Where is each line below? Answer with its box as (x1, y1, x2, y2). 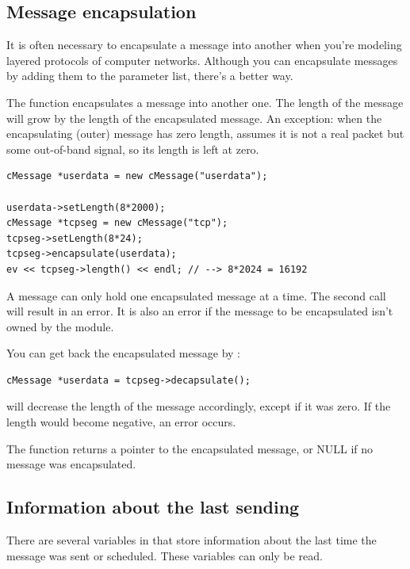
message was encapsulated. (6, 456, 136, 472)
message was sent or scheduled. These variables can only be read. (6, 547, 323, 563)
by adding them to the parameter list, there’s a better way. (6, 67, 293, 84)
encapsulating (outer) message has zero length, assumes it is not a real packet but (6, 125, 404, 142)
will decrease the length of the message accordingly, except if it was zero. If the (6, 398, 391, 414)
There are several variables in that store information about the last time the (6, 532, 377, 548)
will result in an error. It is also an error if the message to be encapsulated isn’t (6, 303, 393, 319)
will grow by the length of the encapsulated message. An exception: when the (6, 109, 382, 126)
